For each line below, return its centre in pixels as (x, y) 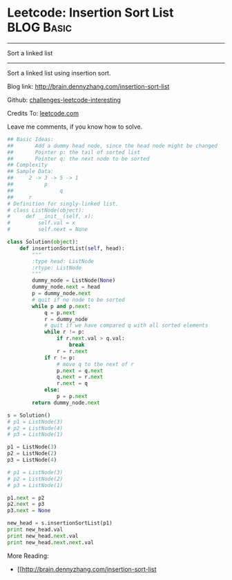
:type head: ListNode (63, 261)
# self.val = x (41, 223)
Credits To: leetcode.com (43, 113)
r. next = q (72, 383)
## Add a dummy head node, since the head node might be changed (112, 146)
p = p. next (72, 397)
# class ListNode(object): (46, 210)
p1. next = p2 (26, 498)
